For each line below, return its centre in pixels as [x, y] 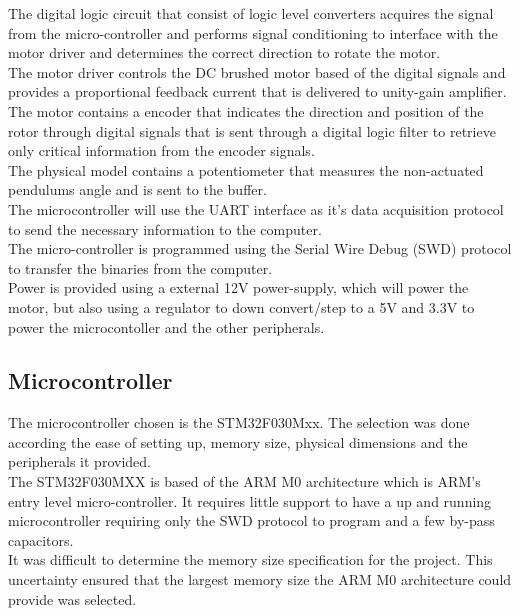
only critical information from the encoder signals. [161, 150]
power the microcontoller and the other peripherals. [166, 326]
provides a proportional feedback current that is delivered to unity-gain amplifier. [257, 91]
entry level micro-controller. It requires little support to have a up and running [250, 500]
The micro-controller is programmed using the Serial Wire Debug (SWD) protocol [260, 248]
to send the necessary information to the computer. [165, 228]
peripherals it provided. [79, 461]
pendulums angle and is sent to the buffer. [137, 189]
